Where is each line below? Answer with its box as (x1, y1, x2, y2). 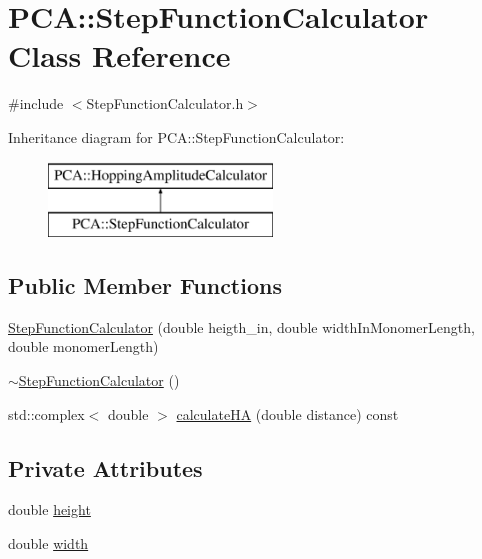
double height (8, 499, 91, 520)
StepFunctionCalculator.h (86, 93, 244, 114)
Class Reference (8, 35, 231, 76)
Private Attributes (8, 452, 203, 483)
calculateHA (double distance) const (176, 403, 399, 424)
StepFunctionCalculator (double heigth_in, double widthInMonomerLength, (8, 316, 475, 337)
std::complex (8, 403, 85, 424)
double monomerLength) (8, 336, 159, 357)
